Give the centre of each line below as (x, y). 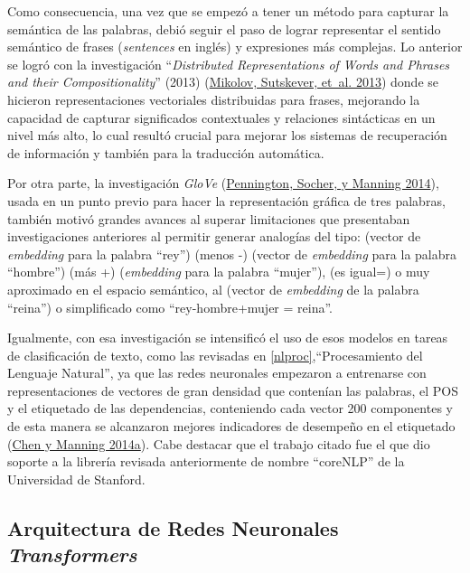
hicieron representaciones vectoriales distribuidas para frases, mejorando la (214, 99)
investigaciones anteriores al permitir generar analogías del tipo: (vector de (214, 236)
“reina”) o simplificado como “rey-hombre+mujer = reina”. (170, 307)
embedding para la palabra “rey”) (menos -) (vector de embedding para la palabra (232, 254)
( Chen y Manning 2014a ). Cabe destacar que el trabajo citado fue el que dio (219, 443)
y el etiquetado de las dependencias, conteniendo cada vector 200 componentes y (230, 408)
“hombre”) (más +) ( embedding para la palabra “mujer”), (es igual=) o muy (219, 272)
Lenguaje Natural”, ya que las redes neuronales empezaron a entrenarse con (217, 373)
